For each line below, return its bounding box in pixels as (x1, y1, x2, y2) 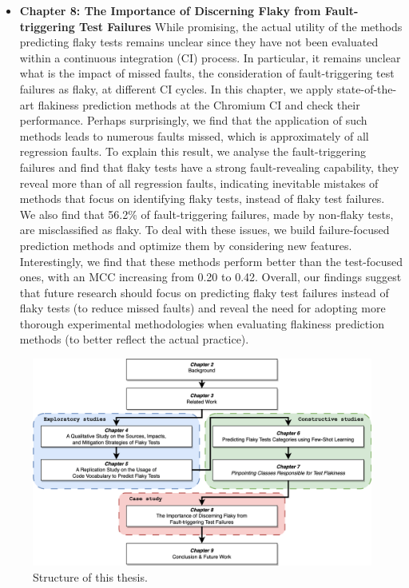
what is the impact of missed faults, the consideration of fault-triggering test (19, 65, 395, 81)
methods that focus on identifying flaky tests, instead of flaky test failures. (19, 190, 385, 207)
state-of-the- (336, 80, 397, 97)
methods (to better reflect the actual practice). (19, 331, 249, 348)
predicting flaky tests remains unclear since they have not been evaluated (19, 34, 379, 50)
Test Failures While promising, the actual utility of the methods (79, 18, 403, 34)
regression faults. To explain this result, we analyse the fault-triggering (19, 143, 366, 160)
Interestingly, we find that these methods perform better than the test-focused (19, 252, 403, 269)
